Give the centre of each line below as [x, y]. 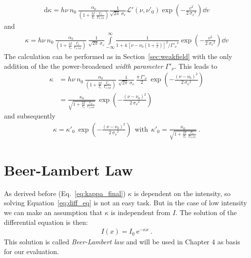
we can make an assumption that [53, 212]
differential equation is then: [46, 222]
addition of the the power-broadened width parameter [84, 66]
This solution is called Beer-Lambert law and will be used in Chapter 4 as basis [122, 242]
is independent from [141, 212]
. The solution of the [206, 212]
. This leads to [196, 66]
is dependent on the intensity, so [182, 193]
